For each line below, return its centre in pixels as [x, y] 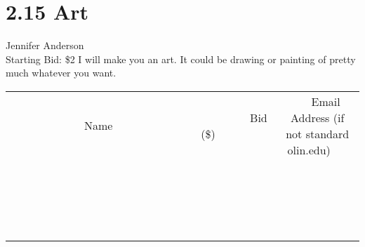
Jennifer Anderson [45, 45]
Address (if [318, 117]
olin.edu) [309, 149]
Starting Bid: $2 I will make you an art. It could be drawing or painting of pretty [181, 59]
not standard [318, 133]
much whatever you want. [61, 73]
